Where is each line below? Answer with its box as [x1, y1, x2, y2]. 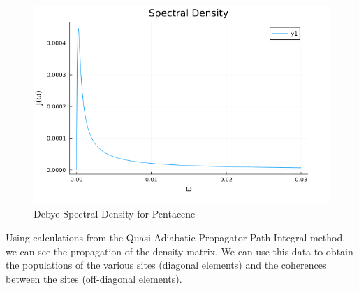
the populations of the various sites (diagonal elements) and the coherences [6, 257, 327, 272]
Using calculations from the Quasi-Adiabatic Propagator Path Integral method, [6, 229, 346, 244]
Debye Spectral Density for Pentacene [34, 206, 196, 221]
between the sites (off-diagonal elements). [6, 271, 182, 285]
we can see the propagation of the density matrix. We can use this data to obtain [6, 243, 353, 258]
